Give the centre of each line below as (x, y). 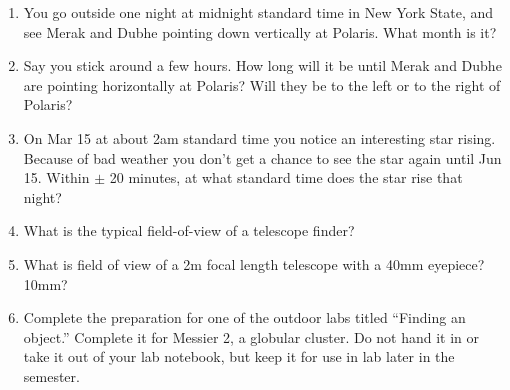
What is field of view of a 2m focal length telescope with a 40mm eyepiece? (254, 263)
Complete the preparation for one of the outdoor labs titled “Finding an (244, 317)
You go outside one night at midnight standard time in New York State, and (258, 12)
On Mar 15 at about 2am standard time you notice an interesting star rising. (259, 137)
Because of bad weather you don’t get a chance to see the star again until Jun (262, 157)
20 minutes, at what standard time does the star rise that (286, 177)
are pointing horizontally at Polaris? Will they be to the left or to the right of (262, 84)
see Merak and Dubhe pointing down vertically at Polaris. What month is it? (260, 31)
